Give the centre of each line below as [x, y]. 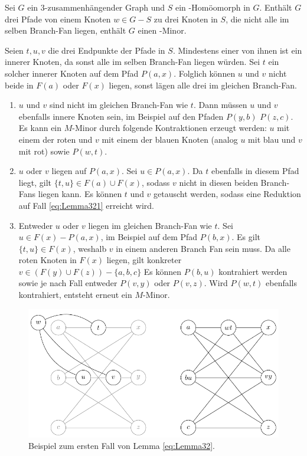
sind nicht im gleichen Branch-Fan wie [119, 105]
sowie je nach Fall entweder [68, 283]
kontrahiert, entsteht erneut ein [75, 295]
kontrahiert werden [253, 271]
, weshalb [90, 248]
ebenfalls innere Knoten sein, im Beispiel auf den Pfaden [121, 116]
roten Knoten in [48, 260]
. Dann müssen [220, 105]
